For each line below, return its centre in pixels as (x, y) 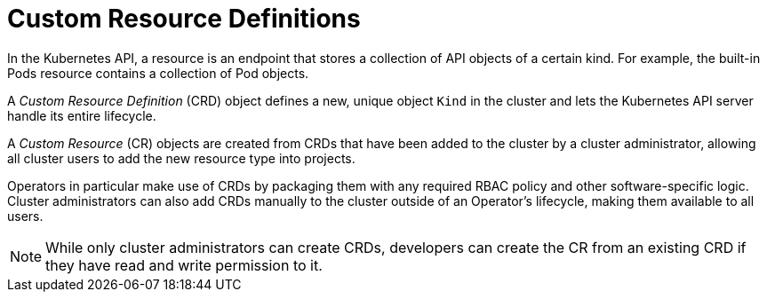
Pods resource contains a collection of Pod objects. (158, 73)
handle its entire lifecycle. (82, 115)
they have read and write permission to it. (184, 265)
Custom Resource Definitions (184, 19)
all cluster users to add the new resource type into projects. (181, 158)
